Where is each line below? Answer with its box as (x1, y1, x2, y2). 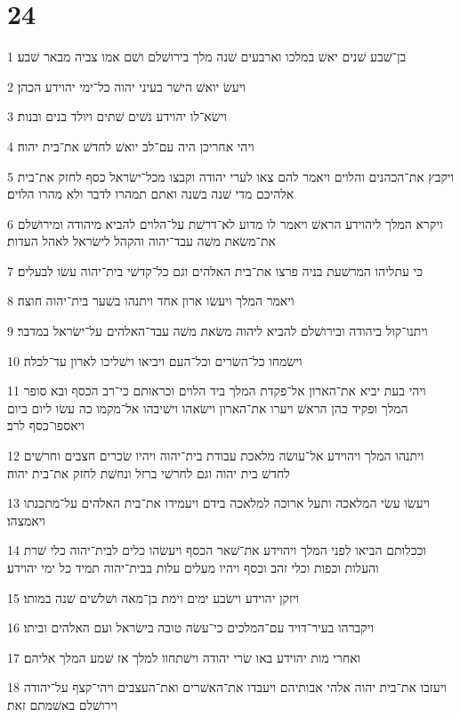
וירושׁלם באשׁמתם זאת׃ (7, 695, 117, 713)
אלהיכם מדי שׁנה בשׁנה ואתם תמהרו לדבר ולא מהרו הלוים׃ (7, 184, 295, 203)
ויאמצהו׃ (7, 510, 45, 529)
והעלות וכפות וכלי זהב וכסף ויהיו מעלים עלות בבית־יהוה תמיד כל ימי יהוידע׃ (7, 558, 379, 576)
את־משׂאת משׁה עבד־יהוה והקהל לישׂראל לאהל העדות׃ (7, 232, 276, 250)
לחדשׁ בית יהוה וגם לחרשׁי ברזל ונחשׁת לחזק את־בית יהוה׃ (7, 463, 290, 482)
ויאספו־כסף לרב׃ (7, 416, 85, 435)
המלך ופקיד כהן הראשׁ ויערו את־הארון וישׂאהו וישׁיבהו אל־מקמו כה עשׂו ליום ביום (7, 398, 408, 417)
